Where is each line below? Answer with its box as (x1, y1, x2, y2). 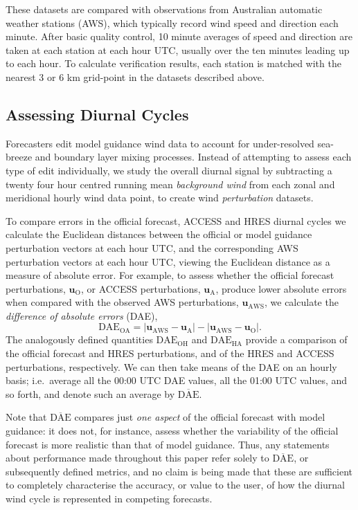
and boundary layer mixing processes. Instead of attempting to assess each (35, 149, 352, 164)
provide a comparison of (245, 332, 348, 347)
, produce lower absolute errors (215, 281, 347, 295)
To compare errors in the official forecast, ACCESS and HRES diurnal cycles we (6, 213, 346, 228)
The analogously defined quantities (6, 332, 153, 347)
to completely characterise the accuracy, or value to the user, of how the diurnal (6, 477, 345, 492)
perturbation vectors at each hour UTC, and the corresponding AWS (6, 240, 298, 255)
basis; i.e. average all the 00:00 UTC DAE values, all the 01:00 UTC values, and (6, 373, 348, 388)
